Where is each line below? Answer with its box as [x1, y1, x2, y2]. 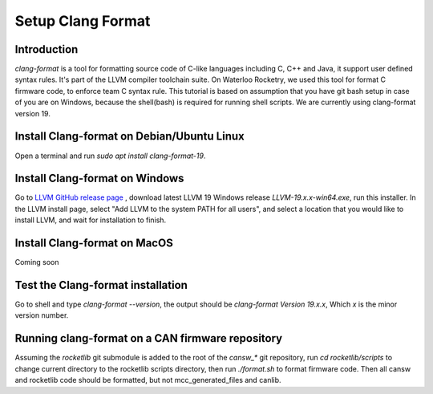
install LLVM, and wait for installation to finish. [14, 215, 167, 225]
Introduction [14, 43, 79, 56]
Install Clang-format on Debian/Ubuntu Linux [14, 129, 245, 144]
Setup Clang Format [14, 12, 151, 30]
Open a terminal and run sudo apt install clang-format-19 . [14, 151, 206, 160]
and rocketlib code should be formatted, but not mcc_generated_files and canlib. [14, 376, 281, 385]
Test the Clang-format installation [14, 278, 188, 292]
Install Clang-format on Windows [14, 172, 184, 185]
